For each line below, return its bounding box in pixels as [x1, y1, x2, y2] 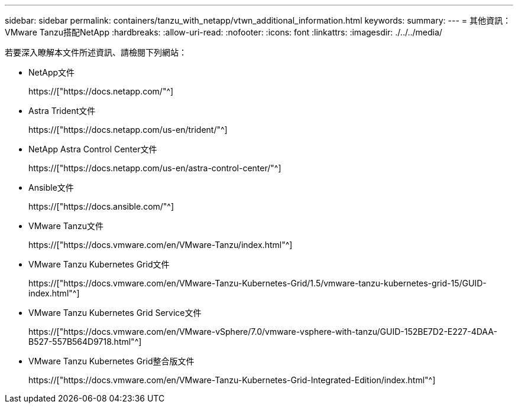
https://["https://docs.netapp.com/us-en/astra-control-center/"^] [28, 163, 281, 173]
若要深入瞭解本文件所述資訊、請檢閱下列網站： [5, 47, 187, 57]
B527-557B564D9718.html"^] [28, 337, 142, 347]
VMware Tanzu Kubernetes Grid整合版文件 [28, 356, 195, 366]
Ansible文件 [28, 182, 74, 192]
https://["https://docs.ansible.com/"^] [28, 201, 174, 211]
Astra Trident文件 [28, 106, 96, 116]
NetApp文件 [28, 67, 75, 77]
